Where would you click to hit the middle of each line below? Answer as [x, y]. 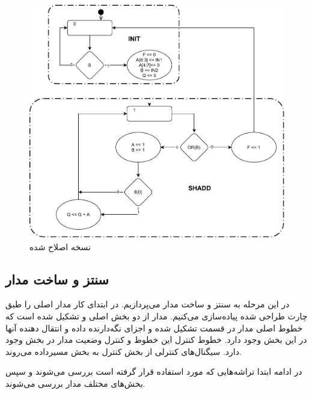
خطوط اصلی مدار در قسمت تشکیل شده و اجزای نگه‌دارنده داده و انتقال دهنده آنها [154, 328]
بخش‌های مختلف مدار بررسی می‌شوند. [75, 383]
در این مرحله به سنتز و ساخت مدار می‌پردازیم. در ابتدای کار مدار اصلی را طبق [148, 304]
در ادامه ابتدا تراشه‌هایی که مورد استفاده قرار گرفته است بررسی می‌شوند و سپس [154, 371]
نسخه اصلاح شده [60, 246]
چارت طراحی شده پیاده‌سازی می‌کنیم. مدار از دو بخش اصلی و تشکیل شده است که [157, 316]
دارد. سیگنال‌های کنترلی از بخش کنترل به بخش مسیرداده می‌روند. [124, 351]
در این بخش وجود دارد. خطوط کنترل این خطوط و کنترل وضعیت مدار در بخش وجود [156, 340]
